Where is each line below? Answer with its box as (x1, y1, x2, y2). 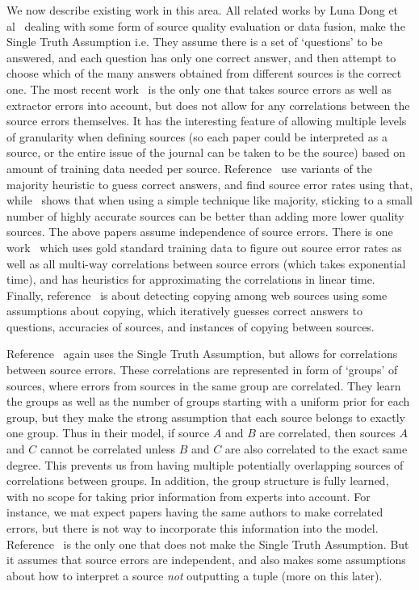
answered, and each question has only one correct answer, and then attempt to (6, 48, 396, 65)
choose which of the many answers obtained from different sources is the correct (6, 65, 402, 82)
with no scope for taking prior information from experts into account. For (6, 487, 371, 504)
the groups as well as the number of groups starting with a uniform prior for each (6, 393, 410, 410)
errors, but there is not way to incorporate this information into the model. (6, 520, 379, 536)
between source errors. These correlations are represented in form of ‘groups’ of (6, 361, 398, 378)
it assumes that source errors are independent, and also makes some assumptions (6, 551, 406, 568)
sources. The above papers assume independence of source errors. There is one (6, 223, 393, 240)
